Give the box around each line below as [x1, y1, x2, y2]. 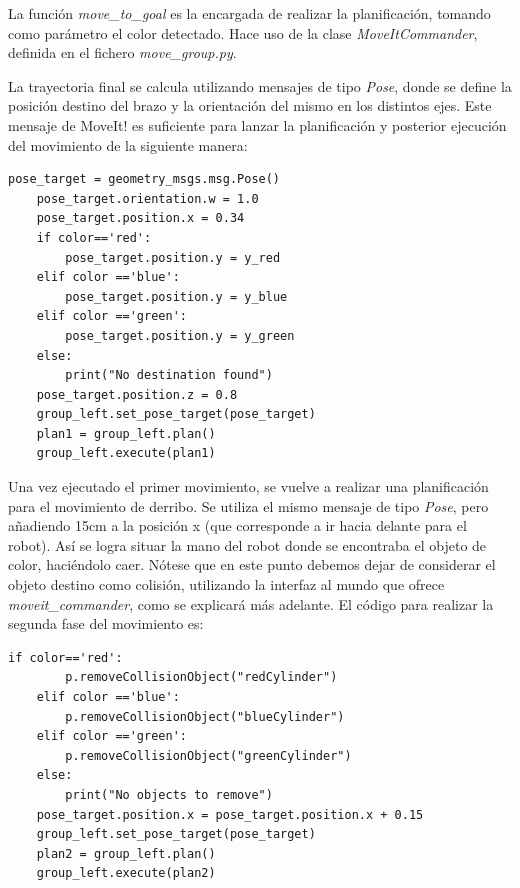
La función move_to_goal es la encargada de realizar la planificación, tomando [8, 3, 491, 23]
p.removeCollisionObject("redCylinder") [65, 670, 338, 685]
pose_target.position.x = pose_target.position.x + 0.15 [36, 807, 424, 822]
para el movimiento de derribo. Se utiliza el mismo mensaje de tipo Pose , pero [8, 495, 489, 516]
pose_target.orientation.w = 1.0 [36, 191, 259, 206]
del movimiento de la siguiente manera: [8, 134, 248, 155]
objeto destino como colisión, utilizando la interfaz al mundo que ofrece [8, 574, 445, 595]
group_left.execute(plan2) [36, 866, 216, 881]
